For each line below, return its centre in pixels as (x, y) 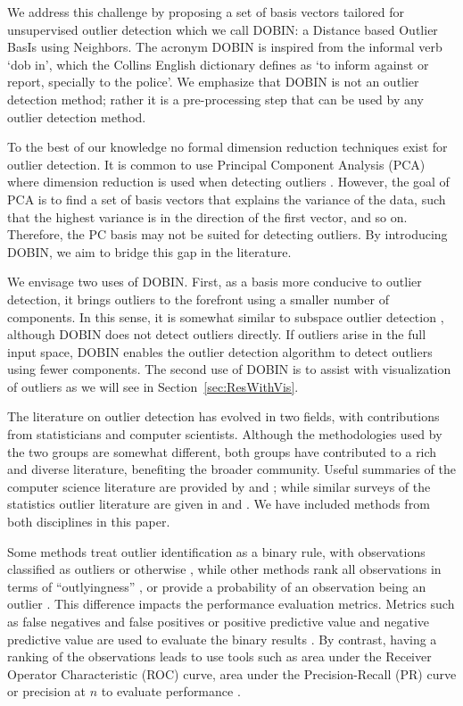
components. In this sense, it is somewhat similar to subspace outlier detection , (226, 316)
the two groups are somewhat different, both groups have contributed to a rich (222, 451)
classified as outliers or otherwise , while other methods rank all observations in (224, 569)
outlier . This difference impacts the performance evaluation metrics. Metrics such (231, 604)
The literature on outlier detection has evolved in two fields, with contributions (223, 416)
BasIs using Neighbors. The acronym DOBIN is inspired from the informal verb (225, 47)
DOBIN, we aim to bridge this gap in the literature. (149, 251)
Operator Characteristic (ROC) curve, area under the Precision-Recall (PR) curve (232, 673)
